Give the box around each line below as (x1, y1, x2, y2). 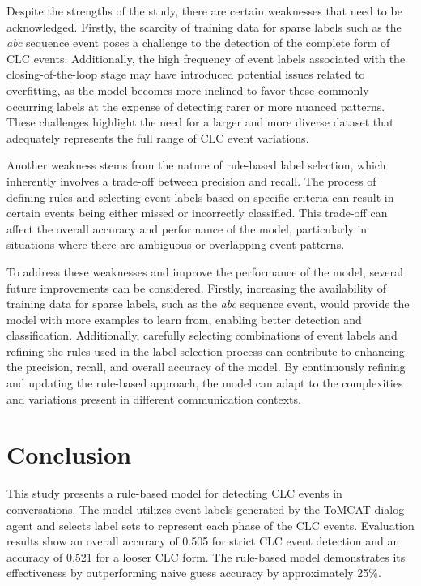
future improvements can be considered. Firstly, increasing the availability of (6, 279, 386, 296)
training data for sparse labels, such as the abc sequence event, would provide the (6, 295, 410, 312)
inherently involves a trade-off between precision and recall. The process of (6, 172, 376, 189)
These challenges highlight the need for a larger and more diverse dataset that (6, 113, 394, 130)
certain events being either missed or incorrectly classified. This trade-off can (6, 204, 388, 221)
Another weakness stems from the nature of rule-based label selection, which (6, 156, 386, 173)
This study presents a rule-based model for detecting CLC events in (6, 485, 342, 502)
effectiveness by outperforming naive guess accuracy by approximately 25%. (6, 564, 381, 581)
